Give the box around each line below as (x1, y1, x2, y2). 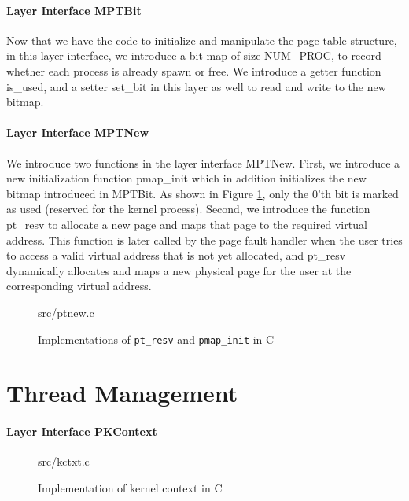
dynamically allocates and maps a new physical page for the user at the (6, 262, 352, 278)
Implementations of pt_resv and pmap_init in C (38, 330, 275, 347)
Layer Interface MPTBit (6, 2, 142, 18)
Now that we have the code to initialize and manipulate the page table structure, (6, 31, 397, 48)
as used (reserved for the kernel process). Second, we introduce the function (6, 201, 370, 217)
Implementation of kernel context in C (38, 479, 223, 495)
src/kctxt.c (38, 453, 90, 470)
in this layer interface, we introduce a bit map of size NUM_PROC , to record (6, 47, 381, 64)
